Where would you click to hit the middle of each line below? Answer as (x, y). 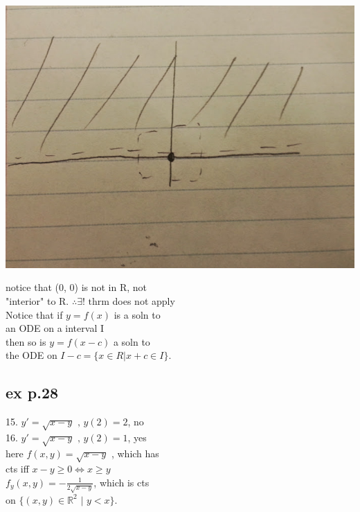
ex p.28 (32, 392)
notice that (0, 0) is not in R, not (76, 287)
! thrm (96, 302)
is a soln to (137, 314)
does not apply (144, 300)
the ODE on (31, 355)
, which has (135, 453)
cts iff (17, 469)
